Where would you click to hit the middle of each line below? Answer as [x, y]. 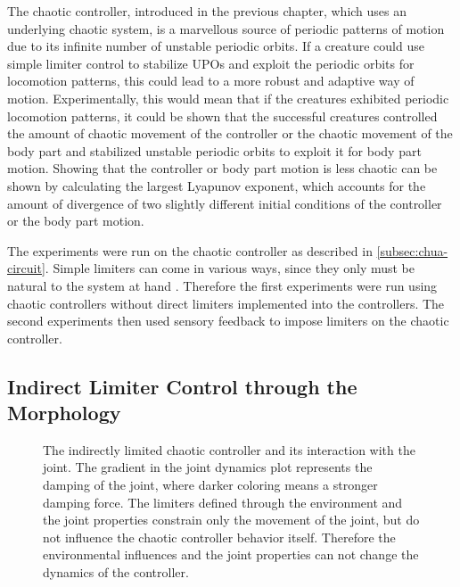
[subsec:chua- [412, 250]
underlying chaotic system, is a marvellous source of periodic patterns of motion [226, 28]
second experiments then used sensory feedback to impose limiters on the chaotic [228, 321]
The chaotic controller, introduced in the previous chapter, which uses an [207, 11]
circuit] [26, 268]
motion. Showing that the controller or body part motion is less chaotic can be [222, 168]
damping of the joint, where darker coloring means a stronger [210, 485]
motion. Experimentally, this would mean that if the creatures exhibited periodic [228, 98]
